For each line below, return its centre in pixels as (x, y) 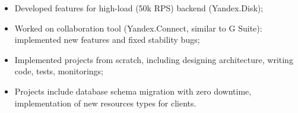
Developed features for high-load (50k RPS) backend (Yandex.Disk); (139, 8)
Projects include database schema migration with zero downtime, (133, 91)
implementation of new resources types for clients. (105, 103)
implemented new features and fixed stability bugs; (107, 40)
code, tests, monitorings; (59, 71)
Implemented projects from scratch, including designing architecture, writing (154, 59)
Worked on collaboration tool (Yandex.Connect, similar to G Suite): (138, 28)
